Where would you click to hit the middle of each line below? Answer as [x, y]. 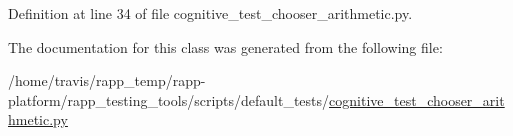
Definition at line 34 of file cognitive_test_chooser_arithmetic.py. [210, 13]
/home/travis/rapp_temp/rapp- [107, 80]
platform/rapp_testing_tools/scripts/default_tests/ [169, 99]
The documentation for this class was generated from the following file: [225, 46]
